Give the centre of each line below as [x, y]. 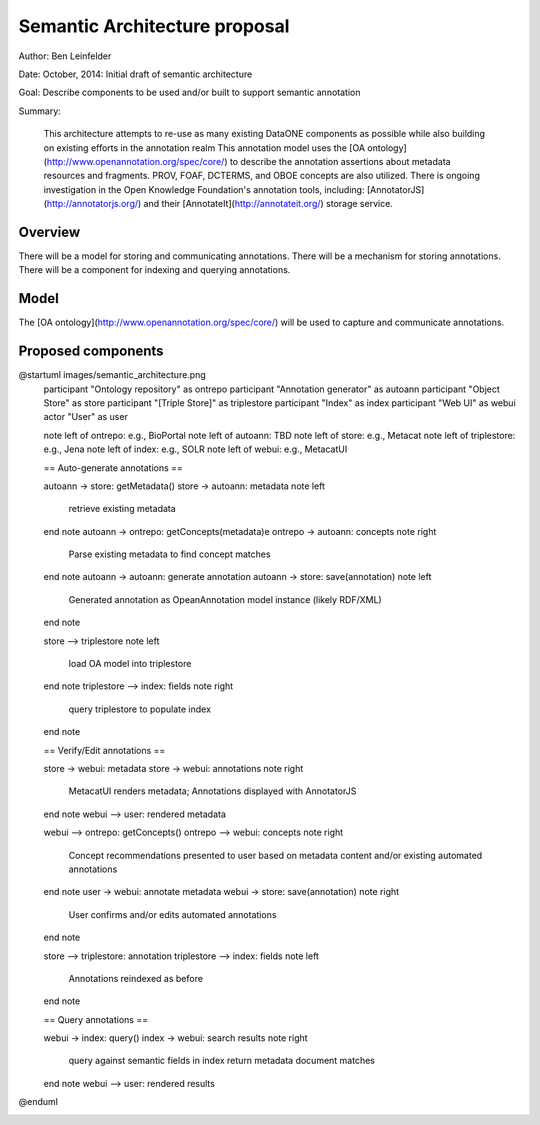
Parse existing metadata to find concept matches [169, 554]
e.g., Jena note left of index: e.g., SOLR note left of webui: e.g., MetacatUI [195, 449]
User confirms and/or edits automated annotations [172, 914]
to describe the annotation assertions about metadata [340, 161]
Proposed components [91, 351]
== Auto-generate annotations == [113, 467]
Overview [49, 231]
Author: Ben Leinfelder [65, 56]
